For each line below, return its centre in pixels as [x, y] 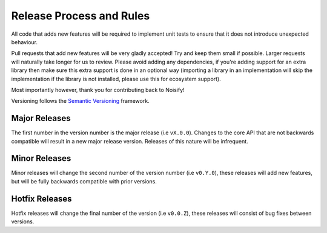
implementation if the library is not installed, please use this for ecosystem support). [116, 79]
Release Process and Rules [81, 16]
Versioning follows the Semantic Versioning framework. [80, 101]
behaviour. [25, 42]
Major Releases [41, 118]
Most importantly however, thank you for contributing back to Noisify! [98, 90]
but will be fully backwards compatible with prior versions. [84, 181]
